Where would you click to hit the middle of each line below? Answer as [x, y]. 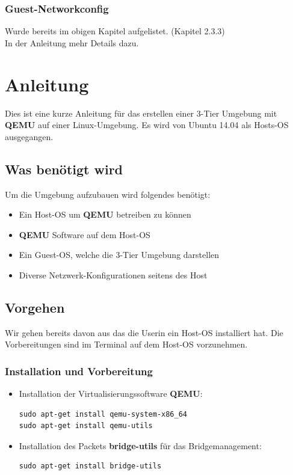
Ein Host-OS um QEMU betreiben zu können [105, 214]
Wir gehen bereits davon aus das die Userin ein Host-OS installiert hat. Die [144, 332]
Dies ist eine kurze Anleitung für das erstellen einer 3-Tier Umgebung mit [141, 113]
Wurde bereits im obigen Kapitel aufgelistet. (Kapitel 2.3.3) [115, 31]
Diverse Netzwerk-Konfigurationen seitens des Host [113, 274]
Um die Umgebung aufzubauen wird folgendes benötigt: [108, 194]
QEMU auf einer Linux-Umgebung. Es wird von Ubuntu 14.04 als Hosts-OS [147, 125]
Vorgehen [35, 307]
